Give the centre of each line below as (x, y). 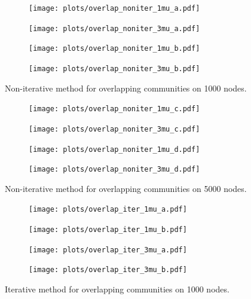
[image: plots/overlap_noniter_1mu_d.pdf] (114, 149)
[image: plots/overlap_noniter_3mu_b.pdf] (114, 68)
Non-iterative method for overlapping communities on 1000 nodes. (126, 88)
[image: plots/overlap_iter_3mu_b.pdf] (108, 270)
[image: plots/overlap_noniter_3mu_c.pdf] (114, 129)
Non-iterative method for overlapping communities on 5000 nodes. (126, 188)
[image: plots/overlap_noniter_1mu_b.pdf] (114, 49)
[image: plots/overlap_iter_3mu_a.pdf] (108, 250)
